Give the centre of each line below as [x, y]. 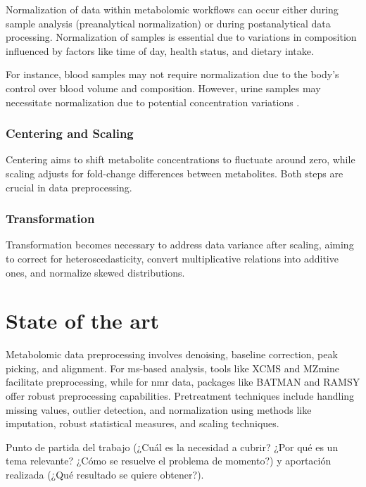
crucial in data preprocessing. [69, 187]
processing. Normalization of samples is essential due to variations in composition [181, 37]
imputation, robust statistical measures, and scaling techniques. [143, 423]
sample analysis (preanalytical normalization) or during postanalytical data [168, 23]
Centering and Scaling [70, 133]
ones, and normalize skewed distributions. [95, 272]
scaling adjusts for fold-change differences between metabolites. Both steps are [175, 173]
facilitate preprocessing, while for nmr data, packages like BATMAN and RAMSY [183, 382]
